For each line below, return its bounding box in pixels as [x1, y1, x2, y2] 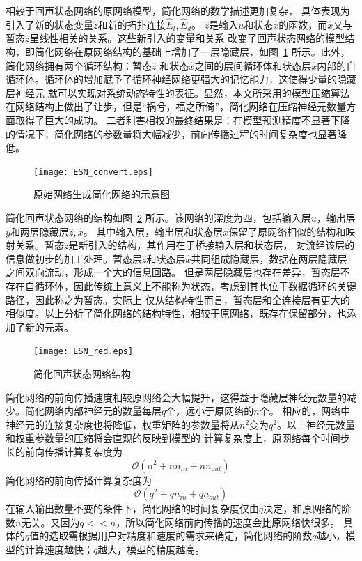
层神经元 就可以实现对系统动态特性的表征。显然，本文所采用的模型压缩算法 [6, 85, 350, 100]
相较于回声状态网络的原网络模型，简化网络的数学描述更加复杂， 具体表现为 [6, 3, 350, 17]
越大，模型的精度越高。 [97, 541, 205, 556]
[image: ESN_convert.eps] [33, 167, 153, 177]
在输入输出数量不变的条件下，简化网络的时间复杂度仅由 [6, 501, 259, 516]
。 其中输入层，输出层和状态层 [83, 224, 223, 238]
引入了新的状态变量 [6, 17, 93, 31]
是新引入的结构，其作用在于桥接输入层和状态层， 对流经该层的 [68, 238, 355, 252]
